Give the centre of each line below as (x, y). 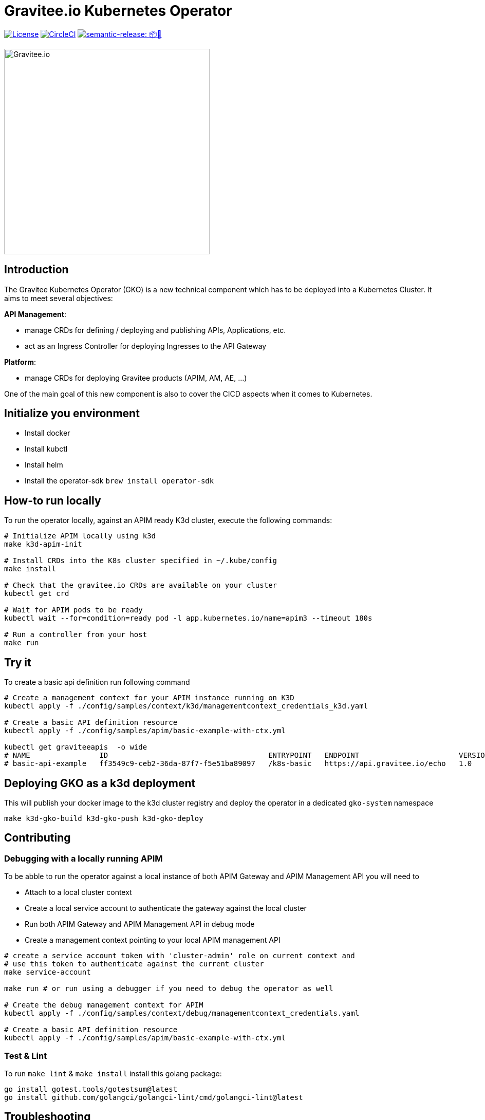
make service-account (48, 972)
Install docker (48, 433)
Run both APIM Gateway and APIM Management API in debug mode (140, 924)
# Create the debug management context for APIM (104, 1005)
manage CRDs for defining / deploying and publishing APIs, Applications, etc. (155, 330)
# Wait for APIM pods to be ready (73, 610)
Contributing (38, 838)
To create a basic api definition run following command (97, 682)
